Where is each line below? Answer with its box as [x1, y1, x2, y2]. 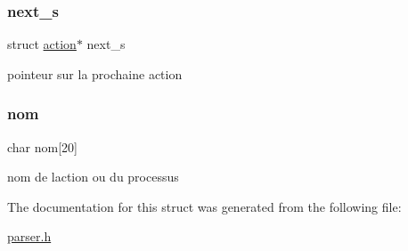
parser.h [7, 227, 52, 246]
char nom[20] [7, 137, 78, 156]
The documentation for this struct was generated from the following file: [7, 197, 402, 215]
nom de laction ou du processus [7, 167, 179, 186]
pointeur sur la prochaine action [7, 64, 183, 83]
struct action [7, 35, 77, 53]
